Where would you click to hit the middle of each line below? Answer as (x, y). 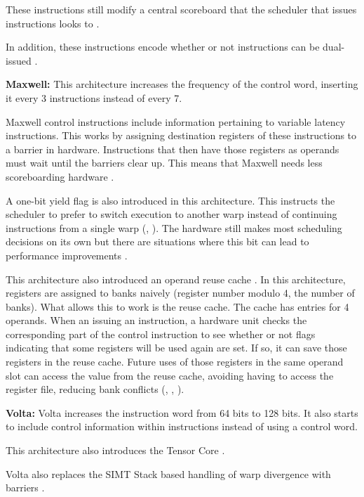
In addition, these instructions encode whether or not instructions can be (163, 47)
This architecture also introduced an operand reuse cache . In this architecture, (176, 279)
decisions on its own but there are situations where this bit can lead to (157, 241)
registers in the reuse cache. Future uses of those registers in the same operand (175, 362)
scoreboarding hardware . (60, 176)
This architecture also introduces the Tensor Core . (115, 450)
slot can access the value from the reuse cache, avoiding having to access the (170, 375)
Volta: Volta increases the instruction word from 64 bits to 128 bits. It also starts (182, 412)
